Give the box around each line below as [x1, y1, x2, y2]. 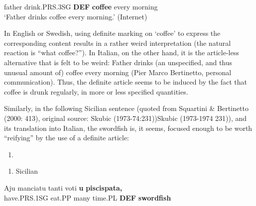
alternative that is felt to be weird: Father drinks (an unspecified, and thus [4, 57, 233, 67]
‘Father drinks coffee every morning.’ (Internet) [4, 11, 147, 21]
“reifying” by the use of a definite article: [4, 132, 129, 143]
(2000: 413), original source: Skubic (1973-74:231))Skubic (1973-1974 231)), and [4, 112, 247, 123]
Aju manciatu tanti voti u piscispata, [4, 182, 123, 193]
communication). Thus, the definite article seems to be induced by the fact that [4, 77, 247, 87]
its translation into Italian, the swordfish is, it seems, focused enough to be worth [4, 122, 253, 133]
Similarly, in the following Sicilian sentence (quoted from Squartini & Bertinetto [4, 103, 249, 113]
